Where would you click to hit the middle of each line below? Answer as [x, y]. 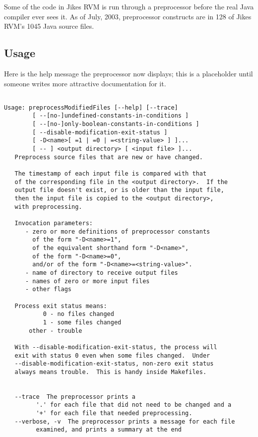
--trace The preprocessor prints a [75, 397]
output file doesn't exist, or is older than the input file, [119, 190]
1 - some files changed [82, 322]
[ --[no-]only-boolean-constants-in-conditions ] [116, 124]
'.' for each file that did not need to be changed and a [134, 405]
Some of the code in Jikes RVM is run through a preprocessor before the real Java [129, 6]
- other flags [48, 289]
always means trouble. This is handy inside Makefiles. [111, 372]
